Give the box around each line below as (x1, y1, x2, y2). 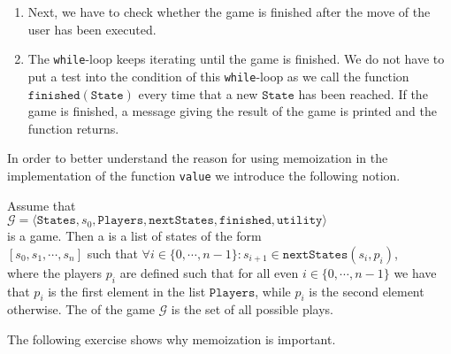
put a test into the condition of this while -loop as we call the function (27, 66, 409, 85)
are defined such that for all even (119, 263, 299, 281)
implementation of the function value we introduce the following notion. (7, 165, 401, 184)
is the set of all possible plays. (171, 300, 333, 319)
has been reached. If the (298, 84, 428, 103)
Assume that (7, 196, 76, 214)
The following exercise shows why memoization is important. (7, 329, 336, 348)
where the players (7, 263, 103, 281)
